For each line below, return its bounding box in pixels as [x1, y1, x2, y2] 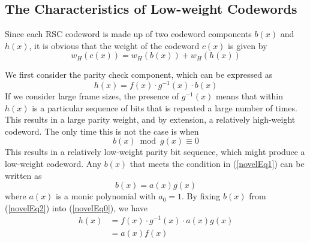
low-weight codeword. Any [5, 157, 102, 170]
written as [5, 169, 42, 181]
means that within [215, 90, 284, 102]
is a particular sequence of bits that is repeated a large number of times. [32, 101, 297, 114]
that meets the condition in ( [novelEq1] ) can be [130, 157, 305, 170]
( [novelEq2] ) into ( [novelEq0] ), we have [5, 201, 148, 214]
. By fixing [181, 190, 221, 202]
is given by [228, 39, 267, 51]
